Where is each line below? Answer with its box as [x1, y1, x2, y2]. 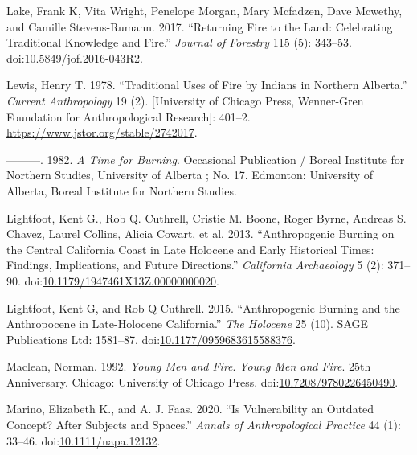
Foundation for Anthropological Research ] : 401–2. [6, 108, 251, 125]
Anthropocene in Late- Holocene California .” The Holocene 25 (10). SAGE [6, 315, 369, 332]
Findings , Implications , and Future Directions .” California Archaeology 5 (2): [6, 256, 384, 273]
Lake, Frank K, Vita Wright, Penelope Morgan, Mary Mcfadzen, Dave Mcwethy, [6, 2, 403, 18]
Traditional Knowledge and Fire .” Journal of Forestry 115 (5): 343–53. [6, 34, 352, 51]
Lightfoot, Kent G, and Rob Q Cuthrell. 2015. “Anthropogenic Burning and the [6, 299, 400, 316]
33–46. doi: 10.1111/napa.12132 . [6, 432, 161, 449]
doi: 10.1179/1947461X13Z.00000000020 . [24, 272, 219, 289]
